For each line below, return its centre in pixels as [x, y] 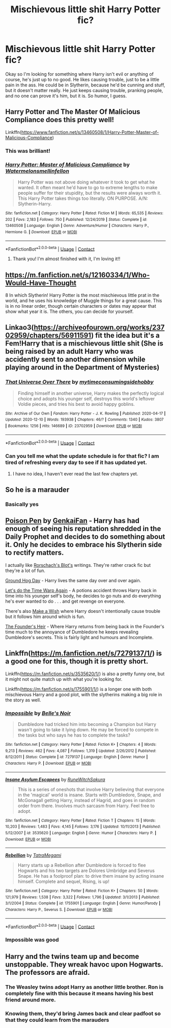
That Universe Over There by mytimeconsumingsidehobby [79, 382]
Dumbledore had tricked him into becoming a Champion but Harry [87, 724]
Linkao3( [20, 327]
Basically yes [22, 504]
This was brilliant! [28, 151]
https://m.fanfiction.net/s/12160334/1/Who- [78, 275]
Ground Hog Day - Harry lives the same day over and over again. [73, 580]
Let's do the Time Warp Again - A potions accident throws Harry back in [81, 590]
